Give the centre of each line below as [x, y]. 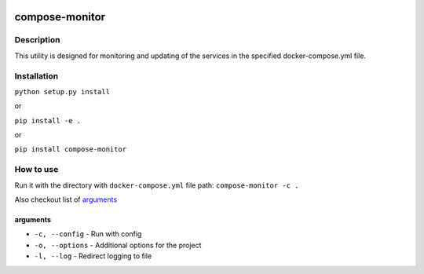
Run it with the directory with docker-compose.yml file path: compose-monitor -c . [157, 185]
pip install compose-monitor [71, 150]
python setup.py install [62, 91]
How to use [37, 170]
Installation [37, 76]
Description [37, 40]
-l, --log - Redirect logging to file [93, 256]
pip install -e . [48, 121]
